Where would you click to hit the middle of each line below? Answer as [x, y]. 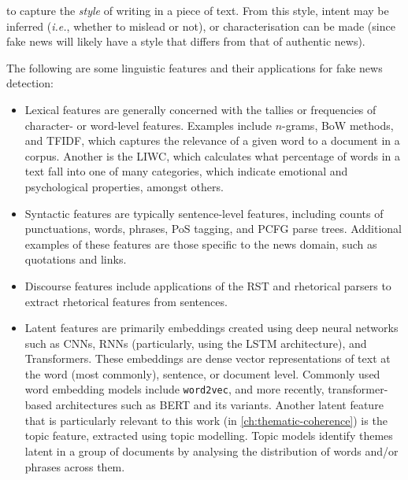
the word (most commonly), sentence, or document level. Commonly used [202, 373]
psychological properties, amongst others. [124, 186]
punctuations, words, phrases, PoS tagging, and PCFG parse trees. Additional [213, 229]
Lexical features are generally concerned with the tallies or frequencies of [200, 109]
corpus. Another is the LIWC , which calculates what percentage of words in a [213, 155]
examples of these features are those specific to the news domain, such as [201, 244]
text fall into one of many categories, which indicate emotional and [186, 171]
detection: [30, 83]
